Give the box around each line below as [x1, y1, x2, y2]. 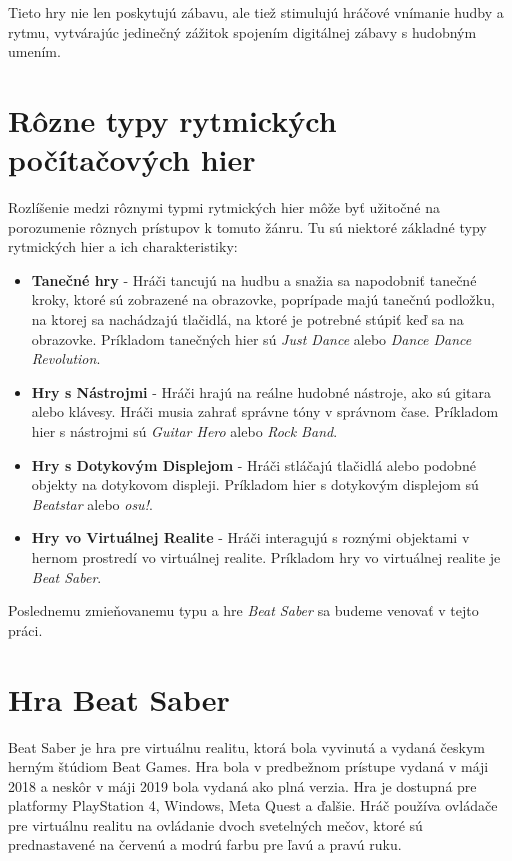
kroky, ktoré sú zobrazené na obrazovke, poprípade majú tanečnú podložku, [31, 289, 495, 310]
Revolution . [31, 348, 101, 369]
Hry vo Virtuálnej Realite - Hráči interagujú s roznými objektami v [31, 527, 470, 548]
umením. [8, 41, 61, 62]
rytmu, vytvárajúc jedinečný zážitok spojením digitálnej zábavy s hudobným [8, 21, 477, 42]
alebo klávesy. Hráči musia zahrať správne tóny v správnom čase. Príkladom [31, 401, 499, 422]
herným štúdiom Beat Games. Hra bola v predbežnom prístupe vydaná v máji [8, 756, 489, 777]
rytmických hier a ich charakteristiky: [8, 236, 238, 257]
